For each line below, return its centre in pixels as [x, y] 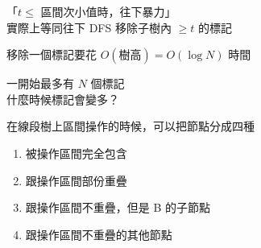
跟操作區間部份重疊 [76, 180]
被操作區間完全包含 [76, 153]
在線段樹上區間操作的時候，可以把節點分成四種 [130, 126]
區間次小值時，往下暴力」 [108, 11]
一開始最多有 [40, 83]
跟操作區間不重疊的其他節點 [99, 234]
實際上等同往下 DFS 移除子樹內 [89, 27]
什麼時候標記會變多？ [63, 99]
